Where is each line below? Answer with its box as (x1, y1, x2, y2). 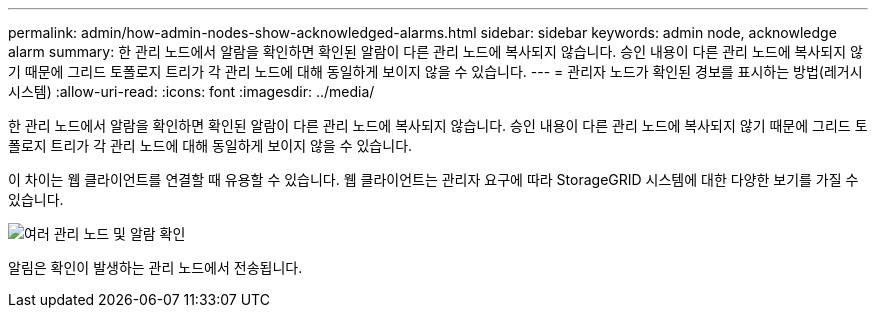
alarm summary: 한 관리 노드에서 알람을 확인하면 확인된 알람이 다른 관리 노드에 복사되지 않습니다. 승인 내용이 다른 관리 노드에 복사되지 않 (8, 43, 863, 60)
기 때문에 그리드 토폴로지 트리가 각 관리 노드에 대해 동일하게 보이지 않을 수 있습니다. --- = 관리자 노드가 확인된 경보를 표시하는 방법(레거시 (8, 63, 863, 80)
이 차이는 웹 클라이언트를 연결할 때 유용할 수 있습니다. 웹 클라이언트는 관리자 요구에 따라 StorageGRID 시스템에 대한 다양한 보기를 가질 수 (8, 171, 859, 188)
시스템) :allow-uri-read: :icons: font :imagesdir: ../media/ (8, 83, 375, 100)
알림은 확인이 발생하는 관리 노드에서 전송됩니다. (8, 259, 303, 276)
